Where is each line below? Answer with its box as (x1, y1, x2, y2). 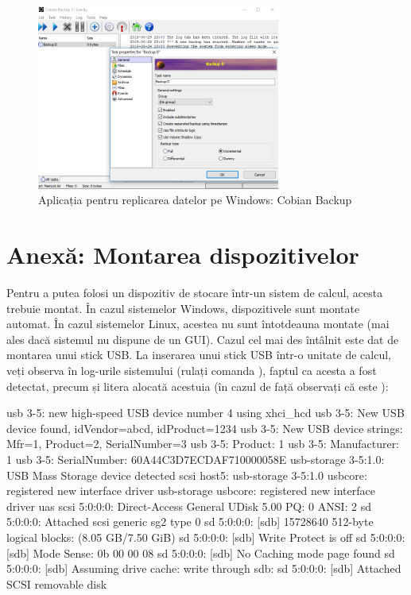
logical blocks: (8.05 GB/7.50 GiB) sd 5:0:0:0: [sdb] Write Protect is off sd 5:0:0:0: (6, 528, 405, 545)
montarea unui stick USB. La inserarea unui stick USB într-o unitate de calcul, (6, 346, 391, 363)
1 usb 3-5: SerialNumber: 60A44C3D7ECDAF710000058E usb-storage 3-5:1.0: (6, 450, 385, 467)
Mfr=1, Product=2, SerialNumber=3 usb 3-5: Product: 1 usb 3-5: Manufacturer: (6, 435, 400, 452)
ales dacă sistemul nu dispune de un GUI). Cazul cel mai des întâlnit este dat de (6, 330, 399, 347)
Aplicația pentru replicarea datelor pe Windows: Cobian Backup (38, 191, 352, 208)
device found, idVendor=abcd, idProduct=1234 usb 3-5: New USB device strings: (6, 419, 403, 436)
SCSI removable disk (6, 575, 107, 592)
